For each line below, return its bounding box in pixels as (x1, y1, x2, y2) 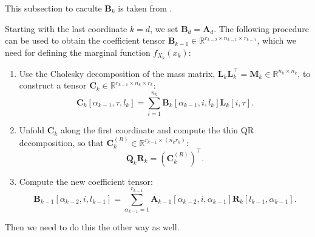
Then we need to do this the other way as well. (5, 221, 180, 233)
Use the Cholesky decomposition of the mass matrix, (19, 67, 215, 79)
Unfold (19, 124, 45, 136)
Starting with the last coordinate (5, 22, 127, 35)
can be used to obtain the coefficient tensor (5, 34, 166, 47)
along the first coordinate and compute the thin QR (60, 124, 254, 136)
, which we (257, 34, 296, 47)
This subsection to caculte (5, 2, 102, 14)
